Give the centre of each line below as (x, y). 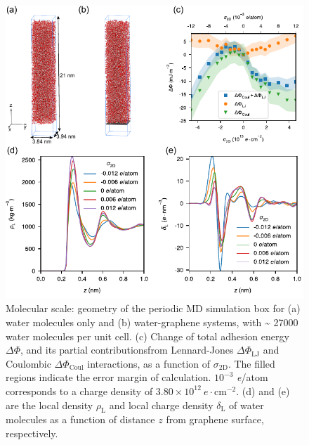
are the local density (50, 405)
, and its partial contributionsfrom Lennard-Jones (127, 350)
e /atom (252, 377)
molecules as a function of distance (80, 419)
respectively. (32, 433)
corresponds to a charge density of (79, 391)
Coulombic (28, 363)
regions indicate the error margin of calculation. (109, 377)
